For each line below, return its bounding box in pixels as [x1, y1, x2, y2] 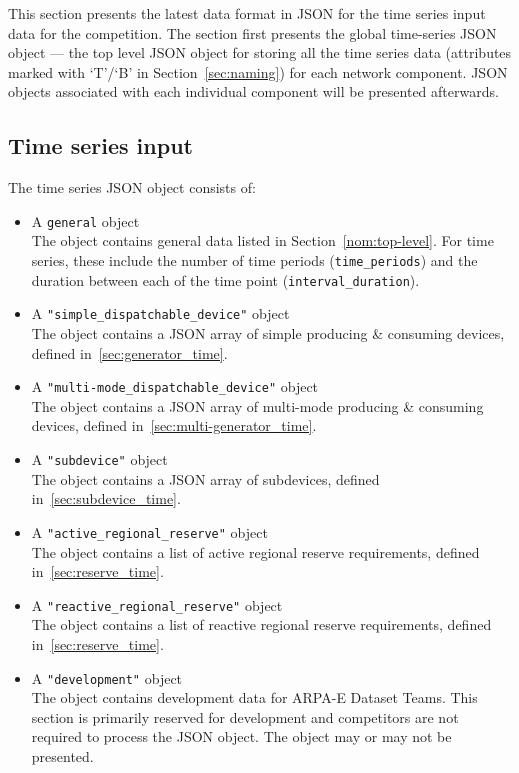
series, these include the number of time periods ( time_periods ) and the [31, 250, 478, 271]
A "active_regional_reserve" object [31, 521, 268, 542]
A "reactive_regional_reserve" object [31, 594, 283, 615]
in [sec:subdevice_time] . [31, 488, 181, 509]
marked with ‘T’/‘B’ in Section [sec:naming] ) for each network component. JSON [8, 61, 508, 82]
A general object [31, 210, 140, 231]
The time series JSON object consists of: [8, 177, 256, 198]
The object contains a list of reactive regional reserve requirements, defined [31, 614, 492, 635]
